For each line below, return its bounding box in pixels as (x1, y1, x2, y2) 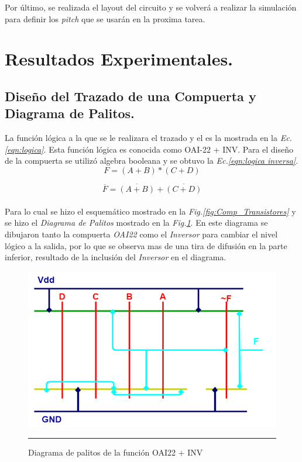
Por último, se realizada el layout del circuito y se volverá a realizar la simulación (5, 1, 297, 13)
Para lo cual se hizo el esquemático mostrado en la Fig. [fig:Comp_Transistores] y (5, 205, 296, 217)
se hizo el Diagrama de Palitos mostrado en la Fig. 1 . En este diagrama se (5, 216, 268, 229)
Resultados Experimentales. (5, 47, 234, 71)
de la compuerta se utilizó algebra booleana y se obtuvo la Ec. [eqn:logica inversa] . (5, 154, 298, 167)
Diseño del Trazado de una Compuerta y (5, 87, 256, 105)
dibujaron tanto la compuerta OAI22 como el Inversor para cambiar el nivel (5, 227, 278, 240)
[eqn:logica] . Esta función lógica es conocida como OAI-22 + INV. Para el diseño (5, 143, 294, 155)
